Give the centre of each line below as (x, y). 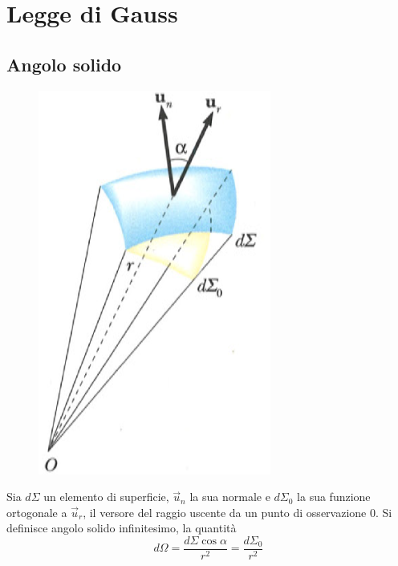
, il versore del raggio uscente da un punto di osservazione (225, 512)
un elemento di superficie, (106, 497)
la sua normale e (230, 497)
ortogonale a (37, 512)
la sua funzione (334, 497)
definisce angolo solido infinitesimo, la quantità (122, 528)
